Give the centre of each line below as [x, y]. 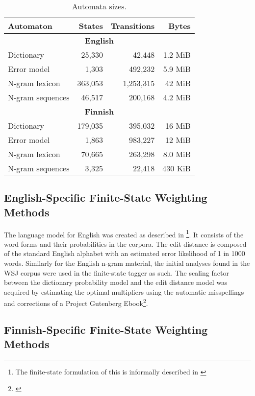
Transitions [133, 26]
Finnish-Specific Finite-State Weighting [106, 330]
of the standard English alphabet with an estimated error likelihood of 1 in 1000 [125, 253]
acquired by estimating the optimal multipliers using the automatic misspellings [124, 291]
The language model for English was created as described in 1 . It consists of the [124, 233]
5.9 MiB [177, 69]
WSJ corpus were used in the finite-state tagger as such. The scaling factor [116, 272]
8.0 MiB [177, 154]
